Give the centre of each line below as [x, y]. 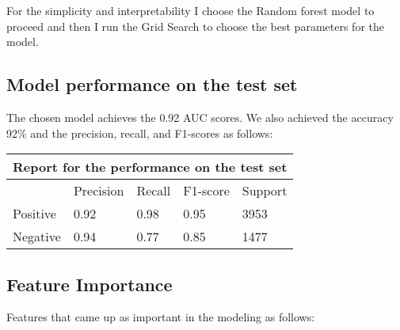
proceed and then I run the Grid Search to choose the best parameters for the [195, 26]
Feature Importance [90, 284]
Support [265, 191]
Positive [34, 214]
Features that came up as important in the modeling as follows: [161, 317]
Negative [37, 237]
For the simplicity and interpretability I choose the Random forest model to [190, 10]
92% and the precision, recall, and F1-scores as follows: [140, 133]
